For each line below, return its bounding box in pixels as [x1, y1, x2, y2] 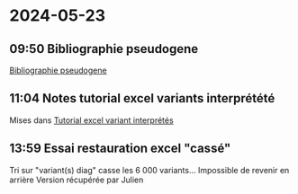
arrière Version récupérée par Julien [9, 174, 144, 185]
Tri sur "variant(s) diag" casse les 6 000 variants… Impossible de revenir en [9, 164, 290, 175]
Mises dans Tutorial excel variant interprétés [9, 114, 174, 126]
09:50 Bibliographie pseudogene [9, 41, 199, 57]
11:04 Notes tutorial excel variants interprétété [9, 91, 275, 106]
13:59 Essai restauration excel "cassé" [9, 141, 231, 156]
